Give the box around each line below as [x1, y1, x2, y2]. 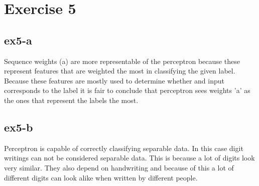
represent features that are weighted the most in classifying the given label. [4, 65, 235, 76]
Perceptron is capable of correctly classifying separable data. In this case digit [4, 142, 243, 153]
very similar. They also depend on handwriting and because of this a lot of [4, 162, 234, 172]
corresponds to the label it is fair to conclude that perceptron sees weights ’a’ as [4, 85, 250, 95]
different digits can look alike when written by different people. [4, 172, 198, 182]
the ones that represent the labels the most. [4, 94, 139, 105]
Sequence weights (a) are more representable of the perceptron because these [4, 55, 240, 66]
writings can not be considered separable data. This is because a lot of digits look [4, 152, 255, 163]
